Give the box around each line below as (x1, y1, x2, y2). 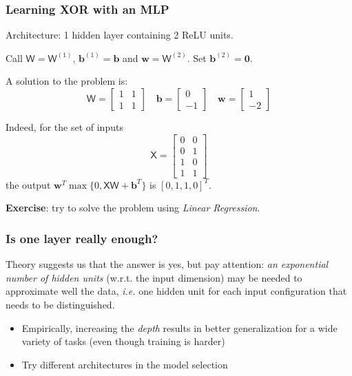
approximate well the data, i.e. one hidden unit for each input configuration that (6, 284, 347, 298)
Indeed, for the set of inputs (6, 120, 123, 134)
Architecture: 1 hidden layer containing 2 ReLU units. (6, 28, 234, 42)
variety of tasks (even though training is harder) (21, 334, 225, 348)
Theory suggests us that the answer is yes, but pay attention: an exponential (6, 257, 329, 271)
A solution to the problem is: (6, 74, 128, 88)
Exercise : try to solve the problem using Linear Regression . (6, 200, 260, 215)
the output (6, 177, 51, 191)
